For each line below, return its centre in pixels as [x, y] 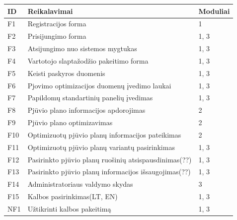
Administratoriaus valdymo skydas [80, 184]
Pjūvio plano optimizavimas [70, 122]
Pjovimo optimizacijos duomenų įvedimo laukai [99, 85]
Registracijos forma [57, 24]
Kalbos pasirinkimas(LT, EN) [73, 196]
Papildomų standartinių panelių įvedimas [90, 98]
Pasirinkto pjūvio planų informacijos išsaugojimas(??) [109, 172]
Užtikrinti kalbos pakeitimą [69, 209]
